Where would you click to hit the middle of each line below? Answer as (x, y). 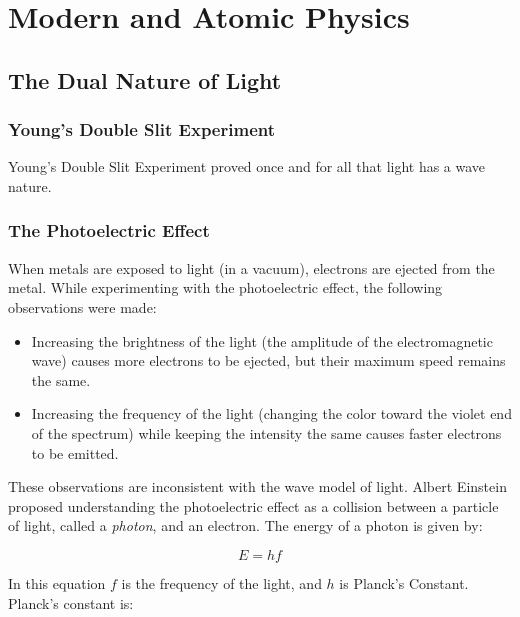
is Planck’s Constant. (404, 582)
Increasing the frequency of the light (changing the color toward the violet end (271, 413)
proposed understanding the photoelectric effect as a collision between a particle (253, 505)
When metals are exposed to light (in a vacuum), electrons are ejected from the (251, 267)
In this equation (57, 582)
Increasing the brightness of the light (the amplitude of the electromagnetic (262, 340)
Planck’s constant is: (71, 602)
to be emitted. (75, 452)
